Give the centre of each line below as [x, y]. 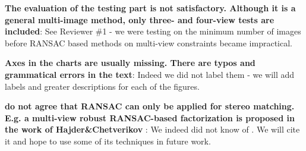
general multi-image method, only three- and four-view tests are [140, 19]
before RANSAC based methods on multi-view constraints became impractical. [149, 43]
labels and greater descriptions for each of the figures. [102, 86]
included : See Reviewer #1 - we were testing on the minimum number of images [153, 31]
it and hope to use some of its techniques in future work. [108, 141]
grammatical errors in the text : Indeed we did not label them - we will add [150, 74]
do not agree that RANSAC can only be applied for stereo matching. [150, 106]
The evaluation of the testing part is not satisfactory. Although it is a [150, 8]
